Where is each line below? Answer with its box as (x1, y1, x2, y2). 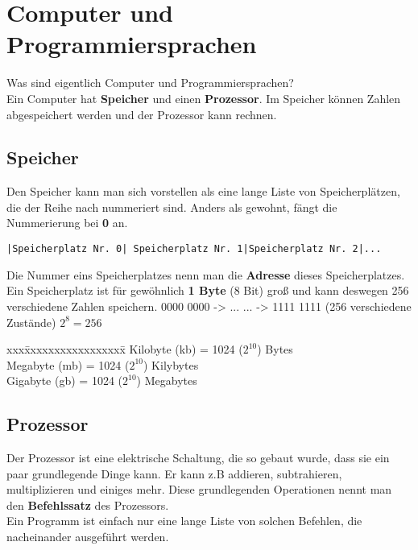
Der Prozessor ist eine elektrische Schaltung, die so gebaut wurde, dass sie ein (6, 449, 390, 466)
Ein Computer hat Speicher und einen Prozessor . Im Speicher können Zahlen (6, 89, 401, 106)
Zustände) (6, 313, 56, 330)
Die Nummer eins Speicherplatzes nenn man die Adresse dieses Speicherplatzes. (6, 266, 405, 283)
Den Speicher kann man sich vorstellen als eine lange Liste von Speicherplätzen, (6, 183, 400, 200)
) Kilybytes (143, 356, 199, 373)
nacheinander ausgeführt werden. (6, 528, 169, 545)
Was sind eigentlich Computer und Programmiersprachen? (6, 74, 294, 91)
